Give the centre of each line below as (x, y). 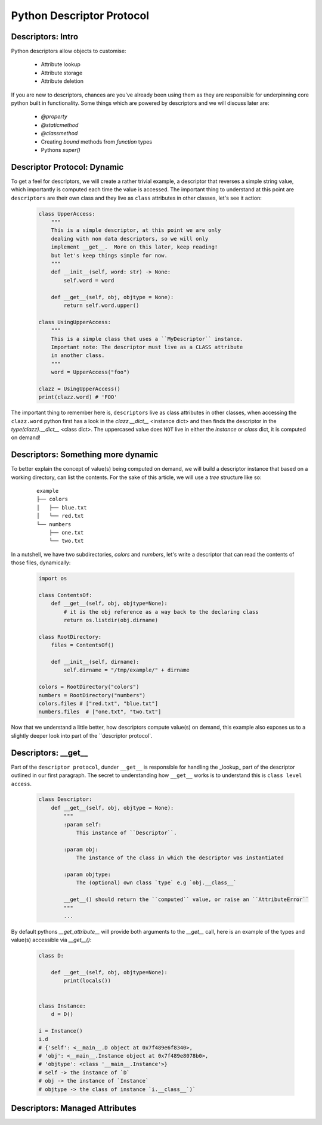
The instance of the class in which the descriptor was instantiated (180, 858)
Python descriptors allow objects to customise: (69, 51)
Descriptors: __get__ (49, 753)
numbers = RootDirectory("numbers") (92, 695)
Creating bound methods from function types (96, 142)
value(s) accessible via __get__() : (51, 940)
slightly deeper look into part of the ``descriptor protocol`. (82, 735)
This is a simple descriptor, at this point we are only (136, 230)
